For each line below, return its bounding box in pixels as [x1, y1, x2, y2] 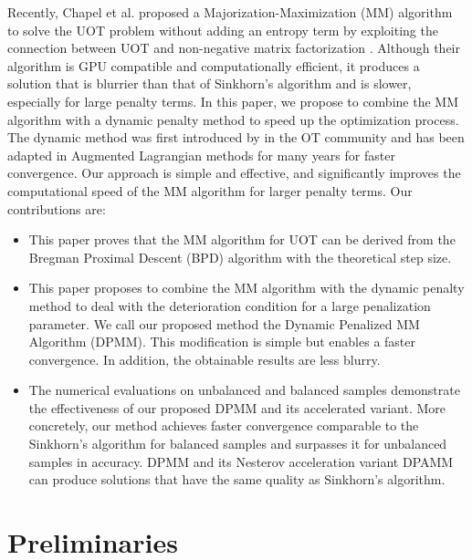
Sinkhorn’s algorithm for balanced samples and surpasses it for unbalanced [28, 434, 447, 453]
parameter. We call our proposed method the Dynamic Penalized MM [28, 314, 420, 333]
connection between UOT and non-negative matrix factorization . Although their [7, 38, 460, 57]
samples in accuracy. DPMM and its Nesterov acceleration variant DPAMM [28, 451, 454, 471]
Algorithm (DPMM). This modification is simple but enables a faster [28, 332, 416, 351]
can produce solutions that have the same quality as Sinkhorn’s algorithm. [28, 470, 446, 489]
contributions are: [7, 199, 106, 218]
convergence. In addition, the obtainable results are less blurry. [28, 349, 381, 368]
